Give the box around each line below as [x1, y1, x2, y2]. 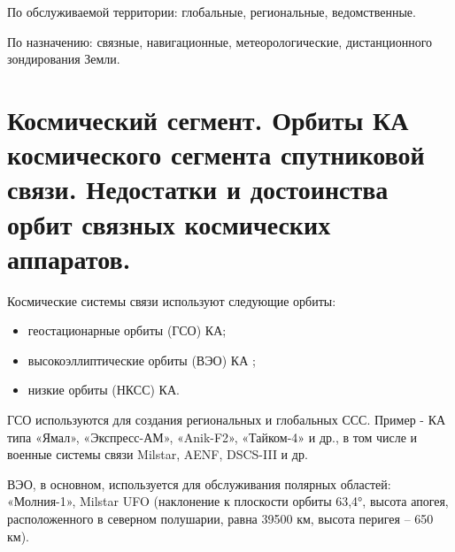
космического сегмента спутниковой [7, 136, 425, 172]
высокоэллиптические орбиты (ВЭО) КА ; [27, 350, 256, 369]
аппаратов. [7, 240, 131, 276]
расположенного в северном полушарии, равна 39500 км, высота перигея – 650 [7, 510, 434, 527]
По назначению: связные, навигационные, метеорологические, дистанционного [7, 32, 433, 50]
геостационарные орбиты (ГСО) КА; [27, 321, 227, 340]
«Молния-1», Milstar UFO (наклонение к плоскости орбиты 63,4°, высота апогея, [7, 492, 449, 510]
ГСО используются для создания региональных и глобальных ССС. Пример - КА [7, 410, 446, 429]
